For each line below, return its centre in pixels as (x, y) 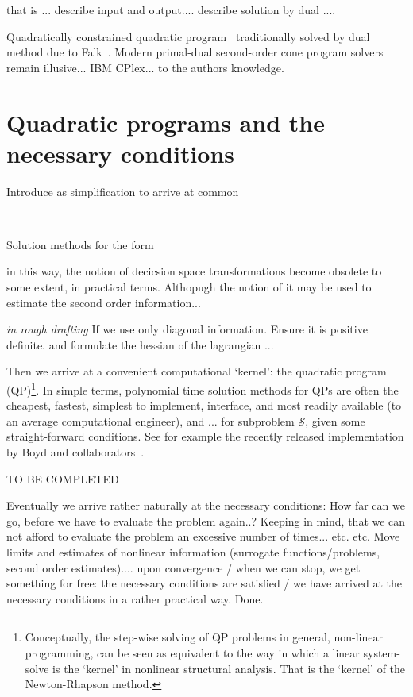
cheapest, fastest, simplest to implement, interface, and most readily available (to (204, 405)
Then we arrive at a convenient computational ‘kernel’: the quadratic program (197, 371)
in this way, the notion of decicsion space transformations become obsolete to (194, 271)
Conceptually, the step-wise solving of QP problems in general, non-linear (204, 637)
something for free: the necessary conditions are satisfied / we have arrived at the (205, 583)
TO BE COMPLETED (63, 478)
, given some (335, 420)
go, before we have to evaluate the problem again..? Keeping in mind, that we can (206, 520)
